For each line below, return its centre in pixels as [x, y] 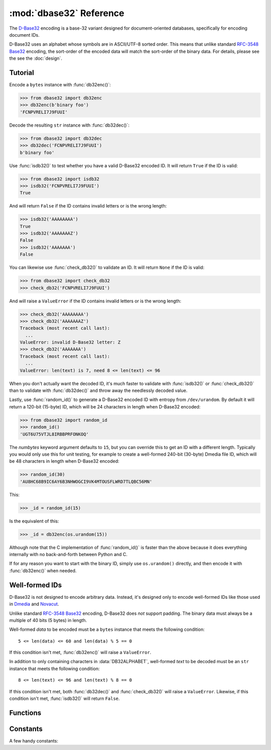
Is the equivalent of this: [34, 521]
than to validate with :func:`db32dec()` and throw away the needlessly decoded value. [98, 391]
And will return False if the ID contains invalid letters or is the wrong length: [88, 206]
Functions [25, 713]
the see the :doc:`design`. [36, 58]
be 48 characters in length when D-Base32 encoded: [64, 461]
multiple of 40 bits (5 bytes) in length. [48, 620]
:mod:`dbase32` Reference [67, 13]
